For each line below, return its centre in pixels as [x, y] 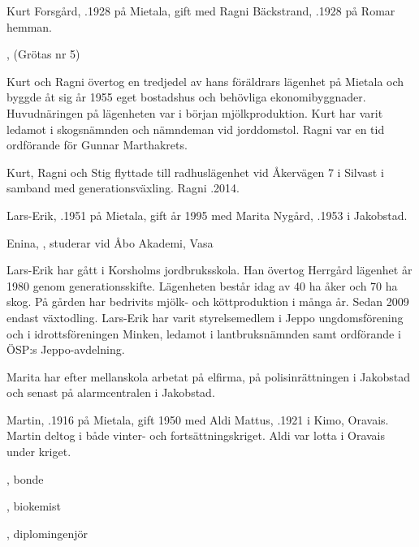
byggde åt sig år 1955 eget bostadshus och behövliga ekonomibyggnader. [186, 97]
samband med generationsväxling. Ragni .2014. [123, 188]
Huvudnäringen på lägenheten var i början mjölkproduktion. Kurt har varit [195, 112]
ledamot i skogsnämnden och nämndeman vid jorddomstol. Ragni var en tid [196, 129]
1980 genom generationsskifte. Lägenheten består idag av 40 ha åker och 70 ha [202, 285]
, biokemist [34, 506]
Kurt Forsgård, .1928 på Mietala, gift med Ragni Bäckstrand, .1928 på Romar [201, 11]
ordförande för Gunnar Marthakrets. [97, 145]
